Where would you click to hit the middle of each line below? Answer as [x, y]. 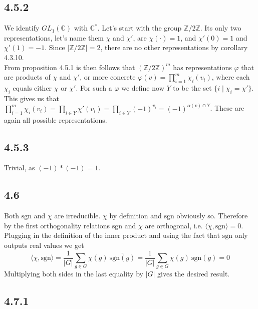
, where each [231, 77]
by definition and [136, 216]
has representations [202, 67]
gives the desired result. [194, 274]
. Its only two [221, 28]
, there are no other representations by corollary [174, 47]
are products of [27, 77]
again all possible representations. [56, 119]
